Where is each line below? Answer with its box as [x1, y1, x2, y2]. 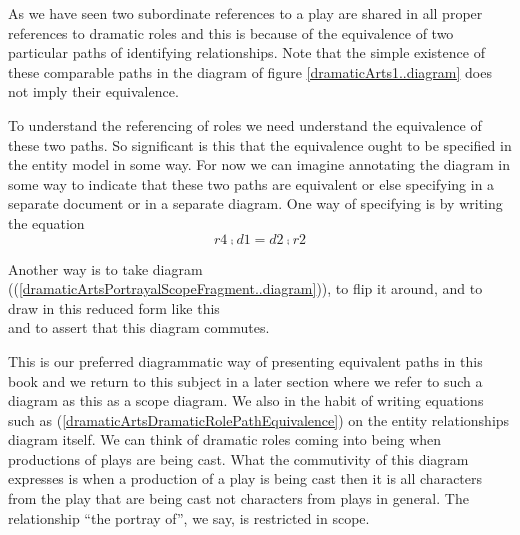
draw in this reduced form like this [8, 297, 220, 318]
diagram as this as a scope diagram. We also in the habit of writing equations [8, 390, 484, 411]
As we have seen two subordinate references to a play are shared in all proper [8, 3, 483, 23]
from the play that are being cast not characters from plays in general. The [8, 488, 469, 509]
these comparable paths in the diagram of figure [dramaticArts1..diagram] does [8, 61, 492, 82]
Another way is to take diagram [8, 258, 203, 279]
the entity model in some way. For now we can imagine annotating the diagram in [8, 154, 510, 175]
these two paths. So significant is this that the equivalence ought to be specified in [8, 134, 512, 155]
